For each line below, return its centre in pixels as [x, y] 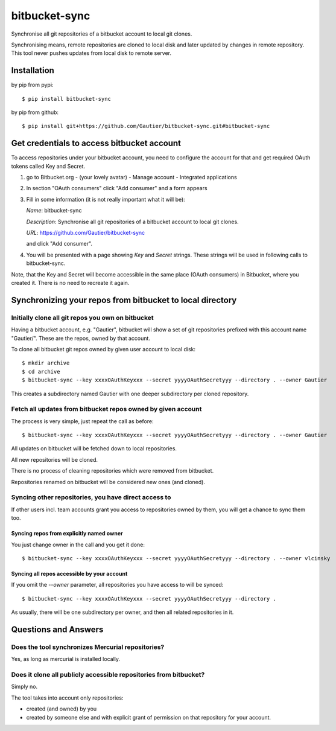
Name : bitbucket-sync [54, 211]
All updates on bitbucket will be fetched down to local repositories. [94, 448]
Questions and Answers [57, 629]
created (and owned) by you [62, 709]
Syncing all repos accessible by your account [69, 573]
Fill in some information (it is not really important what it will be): [106, 199]
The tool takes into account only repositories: [67, 698]
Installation [33, 70]
